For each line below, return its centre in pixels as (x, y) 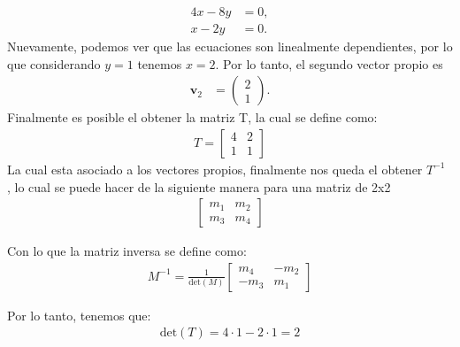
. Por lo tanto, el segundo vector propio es (329, 63)
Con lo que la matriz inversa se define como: (127, 251)
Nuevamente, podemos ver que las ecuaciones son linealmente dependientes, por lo (230, 46)
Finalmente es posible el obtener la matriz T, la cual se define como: (192, 117)
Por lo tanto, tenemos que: (79, 315)
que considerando (54, 63)
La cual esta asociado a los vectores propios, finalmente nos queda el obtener (215, 169)
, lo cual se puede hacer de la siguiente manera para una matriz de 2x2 (199, 186)
